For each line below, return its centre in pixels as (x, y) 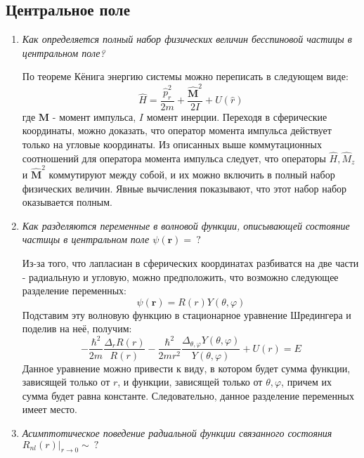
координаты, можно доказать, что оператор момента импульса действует (177, 130)
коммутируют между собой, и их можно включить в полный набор (192, 175)
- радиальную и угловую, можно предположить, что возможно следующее (180, 276)
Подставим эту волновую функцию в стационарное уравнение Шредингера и (187, 314)
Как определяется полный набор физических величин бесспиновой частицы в (187, 39)
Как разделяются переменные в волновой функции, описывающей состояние (186, 225)
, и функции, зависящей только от (190, 382)
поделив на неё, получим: (77, 328)
